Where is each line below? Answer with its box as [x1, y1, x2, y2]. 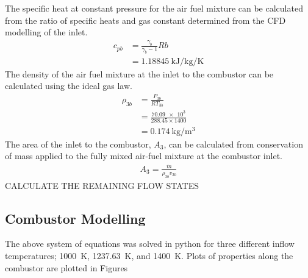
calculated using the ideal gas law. [5, 79, 132, 92]
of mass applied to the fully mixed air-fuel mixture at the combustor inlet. [5, 149, 282, 162]
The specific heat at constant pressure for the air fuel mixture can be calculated [5, 2, 303, 14]
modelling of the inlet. [5, 26, 88, 38]
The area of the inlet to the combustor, [5, 137, 151, 150]
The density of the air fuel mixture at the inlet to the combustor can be [5, 67, 274, 80]
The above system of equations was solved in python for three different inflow [5, 237, 295, 250]
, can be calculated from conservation [163, 137, 303, 150]
